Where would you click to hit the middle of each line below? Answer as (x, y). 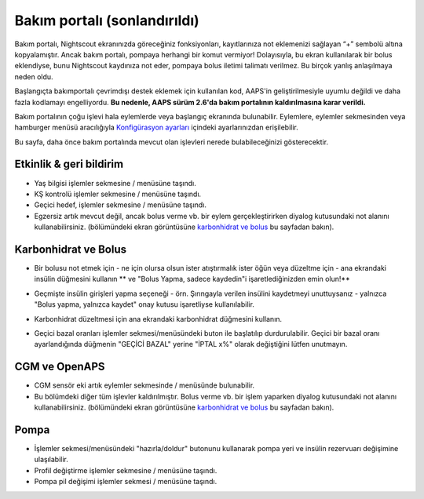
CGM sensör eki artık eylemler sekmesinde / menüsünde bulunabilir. (144, 385)
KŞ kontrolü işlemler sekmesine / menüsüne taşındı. (118, 194)
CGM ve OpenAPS (60, 367)
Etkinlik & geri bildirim (69, 164)
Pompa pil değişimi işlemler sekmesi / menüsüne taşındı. (126, 482)
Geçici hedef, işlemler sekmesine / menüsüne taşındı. (121, 205)
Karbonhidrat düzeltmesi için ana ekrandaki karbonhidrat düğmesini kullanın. (158, 319)
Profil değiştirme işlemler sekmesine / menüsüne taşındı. (126, 470)
